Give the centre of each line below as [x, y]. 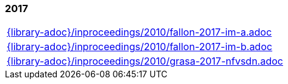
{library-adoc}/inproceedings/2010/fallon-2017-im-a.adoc [139, 32]
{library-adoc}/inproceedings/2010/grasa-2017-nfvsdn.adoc [145, 61]
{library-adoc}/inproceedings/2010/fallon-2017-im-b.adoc [140, 47]
